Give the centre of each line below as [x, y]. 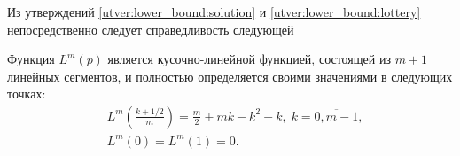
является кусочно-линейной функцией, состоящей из [249, 59]
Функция [31, 59]
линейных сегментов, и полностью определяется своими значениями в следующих [230, 76]
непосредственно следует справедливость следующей [151, 29]
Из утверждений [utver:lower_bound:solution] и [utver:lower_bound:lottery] [214, 12]
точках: [27, 94]
